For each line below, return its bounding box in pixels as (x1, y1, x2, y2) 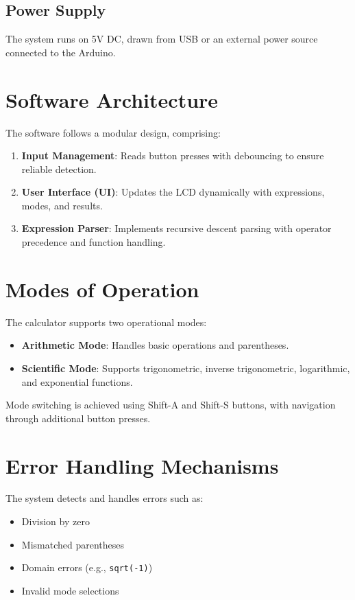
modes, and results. (21, 198, 103, 212)
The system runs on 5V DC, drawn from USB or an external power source (5, 32, 318, 46)
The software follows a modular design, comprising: (5, 125, 221, 139)
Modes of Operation (5, 275, 199, 303)
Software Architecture (5, 85, 219, 113)
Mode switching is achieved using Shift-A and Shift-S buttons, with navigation (5, 397, 336, 412)
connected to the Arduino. (5, 45, 116, 59)
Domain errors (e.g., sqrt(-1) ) (21, 560, 153, 575)
